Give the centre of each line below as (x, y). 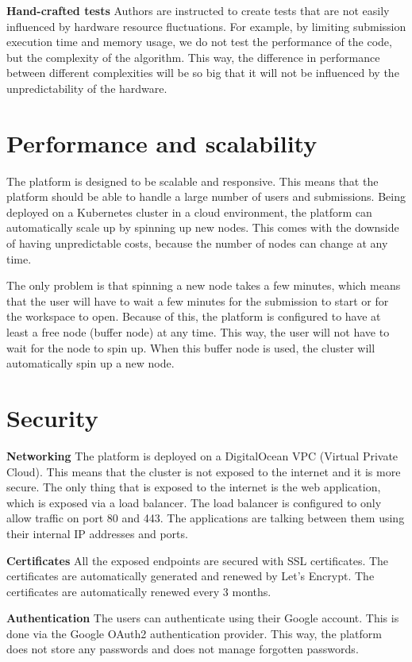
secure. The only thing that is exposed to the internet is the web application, (194, 487)
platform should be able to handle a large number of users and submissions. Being (206, 196)
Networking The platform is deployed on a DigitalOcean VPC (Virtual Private (202, 455)
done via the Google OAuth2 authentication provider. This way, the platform (194, 633)
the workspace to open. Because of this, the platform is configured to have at (194, 316)
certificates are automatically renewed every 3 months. (139, 591)
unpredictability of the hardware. (87, 88)
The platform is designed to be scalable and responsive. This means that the (193, 181)
